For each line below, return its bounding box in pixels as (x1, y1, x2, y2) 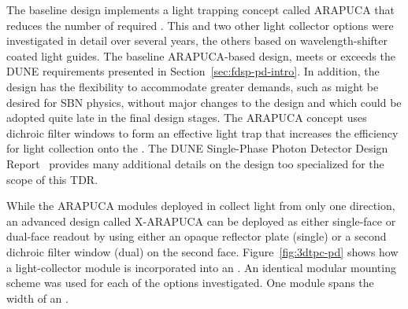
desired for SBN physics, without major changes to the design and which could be (6, 94, 402, 110)
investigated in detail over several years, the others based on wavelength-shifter (6, 32, 388, 49)
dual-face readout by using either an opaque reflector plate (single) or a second (6, 228, 387, 245)
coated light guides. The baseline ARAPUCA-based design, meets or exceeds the (6, 47, 395, 64)
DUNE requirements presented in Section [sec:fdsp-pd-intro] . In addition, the (6, 63, 380, 79)
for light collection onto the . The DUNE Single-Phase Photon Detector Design (6, 140, 388, 156)
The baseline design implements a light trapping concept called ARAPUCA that (6, 2, 395, 17)
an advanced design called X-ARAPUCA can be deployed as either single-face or (6, 212, 396, 229)
